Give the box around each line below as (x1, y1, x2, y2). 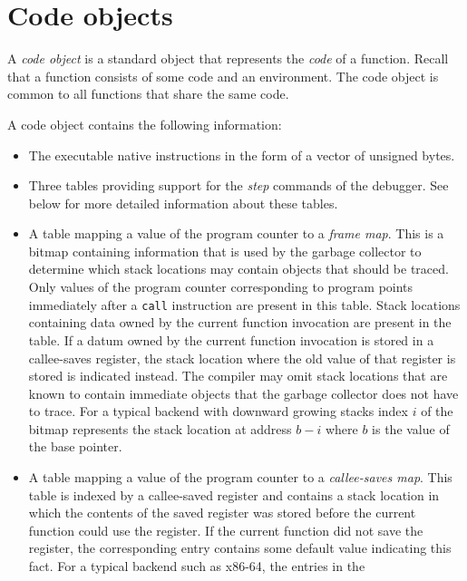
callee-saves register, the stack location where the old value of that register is (28, 348, 456, 367)
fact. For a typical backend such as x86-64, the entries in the (28, 557, 365, 576)
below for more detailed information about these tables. (28, 193, 338, 212)
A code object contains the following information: (7, 114, 282, 133)
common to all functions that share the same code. (7, 84, 289, 103)
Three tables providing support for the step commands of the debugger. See (28, 176, 449, 195)
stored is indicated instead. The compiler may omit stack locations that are (28, 366, 448, 385)
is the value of (372, 419, 450, 438)
